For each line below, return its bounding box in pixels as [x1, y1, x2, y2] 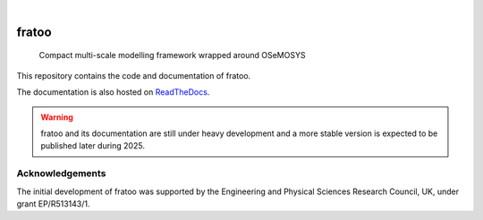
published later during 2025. [40, 140, 145, 151]
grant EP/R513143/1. [16, 198, 90, 209]
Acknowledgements [16, 167, 106, 180]
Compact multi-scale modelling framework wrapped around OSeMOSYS [38, 50, 306, 61]
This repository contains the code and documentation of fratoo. [16, 70, 251, 80]
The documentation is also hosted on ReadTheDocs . [16, 87, 210, 97]
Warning [40, 112, 73, 123]
